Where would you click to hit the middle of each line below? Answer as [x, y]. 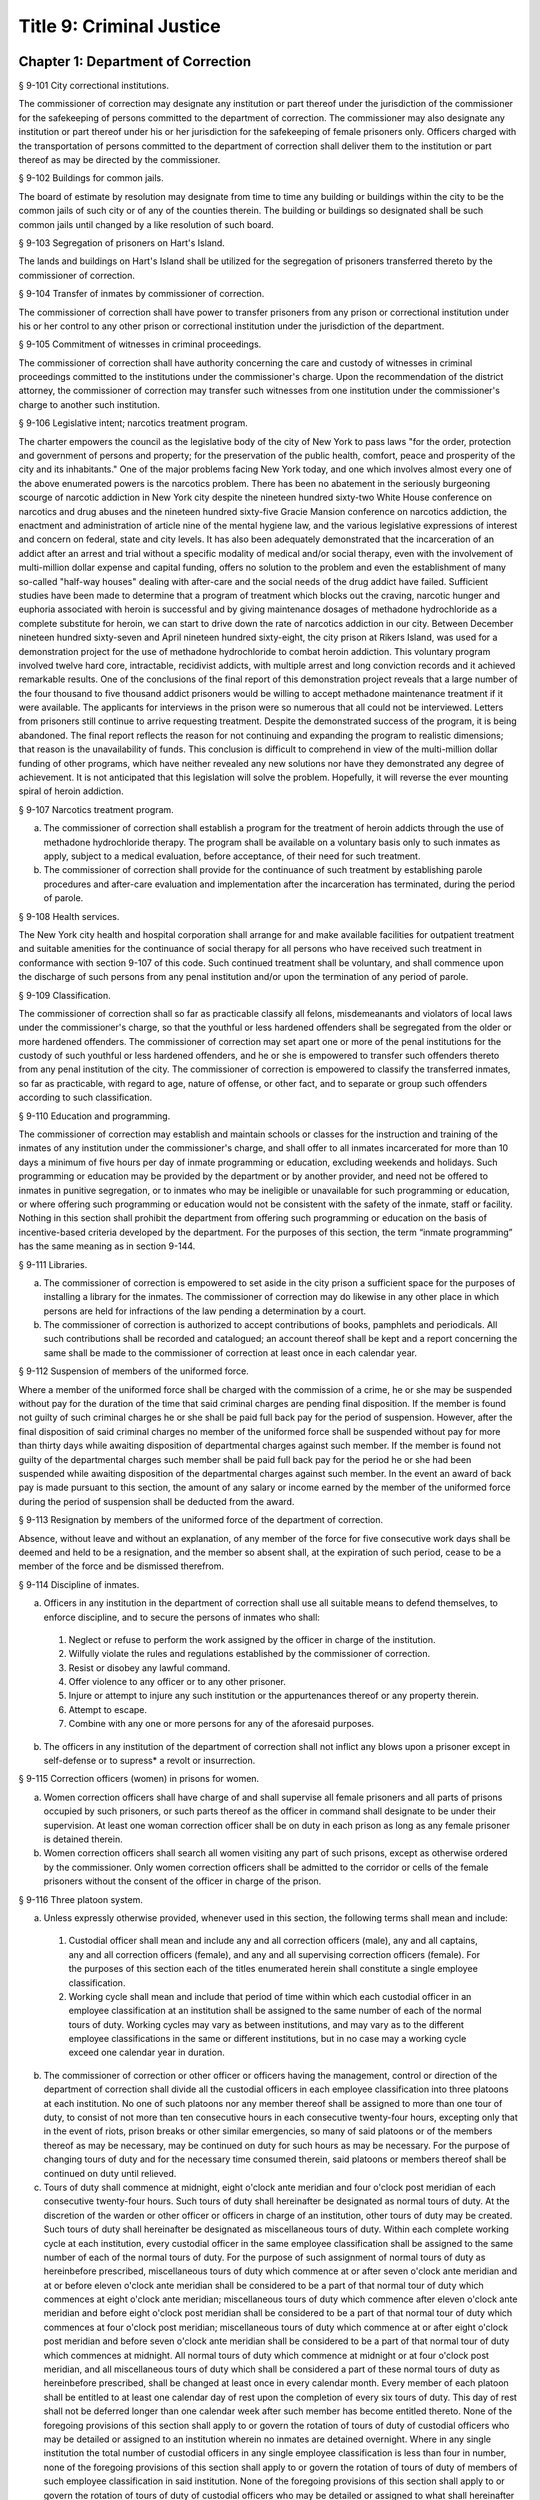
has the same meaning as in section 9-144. [107, 1246]
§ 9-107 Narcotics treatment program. [96, 809]
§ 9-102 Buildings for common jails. [91, 178]
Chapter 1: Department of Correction [135, 61]
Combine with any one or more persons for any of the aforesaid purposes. [221, 1724]
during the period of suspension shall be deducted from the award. [156, 1501]
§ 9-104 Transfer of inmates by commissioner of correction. [141, 294]
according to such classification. [85, 1097]
